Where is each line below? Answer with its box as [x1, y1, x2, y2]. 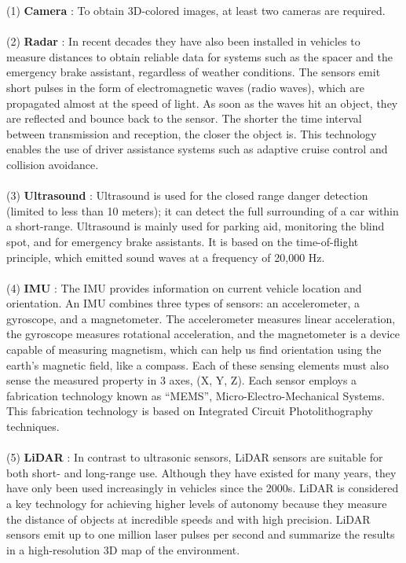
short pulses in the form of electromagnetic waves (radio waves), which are [6, 79, 364, 95]
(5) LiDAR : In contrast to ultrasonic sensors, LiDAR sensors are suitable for [6, 449, 383, 465]
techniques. [6, 418, 60, 435]
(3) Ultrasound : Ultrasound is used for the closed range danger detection [6, 187, 368, 204]
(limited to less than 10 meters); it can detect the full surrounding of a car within [6, 202, 399, 219]
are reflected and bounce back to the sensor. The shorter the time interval [6, 110, 362, 127]
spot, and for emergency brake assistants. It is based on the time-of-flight [6, 233, 359, 249]
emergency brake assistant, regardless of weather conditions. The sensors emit [6, 64, 381, 80]
